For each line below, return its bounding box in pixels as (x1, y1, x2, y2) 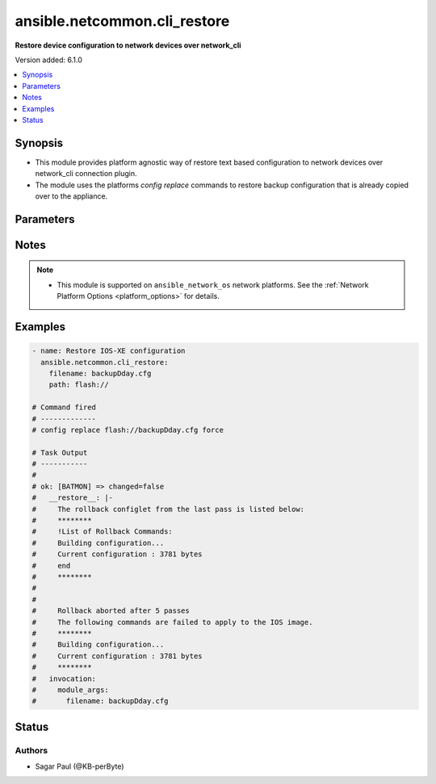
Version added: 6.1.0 (15, 55, 82, 65)
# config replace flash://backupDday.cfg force (31, 425, 224, 434)
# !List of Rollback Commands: (31, 527, 173, 536)
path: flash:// (48, 380, 109, 389)
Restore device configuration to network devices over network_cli (15, 40, 241, 50)
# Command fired (31, 403, 97, 412)
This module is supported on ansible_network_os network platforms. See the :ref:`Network (57, 279, 369, 290)
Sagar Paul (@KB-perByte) (35, 761, 124, 771)
